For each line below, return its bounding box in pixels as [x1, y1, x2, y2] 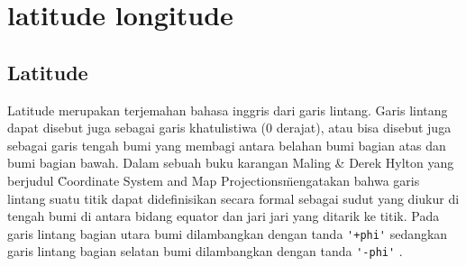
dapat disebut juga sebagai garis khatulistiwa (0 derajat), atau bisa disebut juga [7, 118, 452, 137]
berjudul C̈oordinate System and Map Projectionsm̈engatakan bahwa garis [7, 170, 420, 189]
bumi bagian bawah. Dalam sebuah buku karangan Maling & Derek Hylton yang [7, 153, 454, 172]
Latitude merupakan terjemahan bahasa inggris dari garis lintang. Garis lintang [7, 100, 448, 119]
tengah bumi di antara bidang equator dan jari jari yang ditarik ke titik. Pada [7, 206, 440, 225]
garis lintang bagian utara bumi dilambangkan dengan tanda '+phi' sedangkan [7, 224, 448, 243]
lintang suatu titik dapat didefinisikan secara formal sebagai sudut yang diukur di [7, 188, 460, 207]
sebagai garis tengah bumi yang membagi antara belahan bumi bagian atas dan [7, 135, 446, 154]
